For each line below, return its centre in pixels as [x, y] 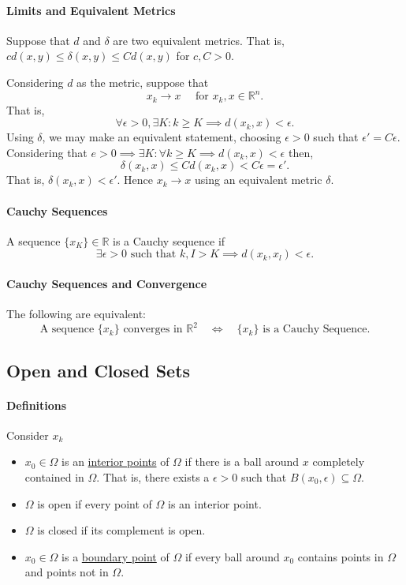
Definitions [37, 405]
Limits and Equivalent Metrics [91, 10]
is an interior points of [115, 461]
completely [339, 461]
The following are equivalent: [76, 314]
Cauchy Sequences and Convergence [107, 283]
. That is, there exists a [153, 476]
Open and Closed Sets [99, 370]
